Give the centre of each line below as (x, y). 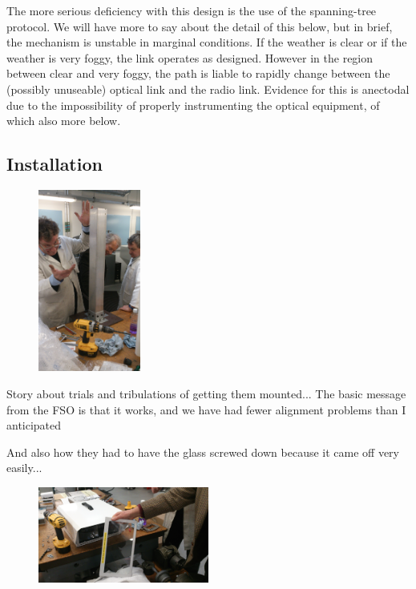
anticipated (34, 425)
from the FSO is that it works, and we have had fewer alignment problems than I (206, 409)
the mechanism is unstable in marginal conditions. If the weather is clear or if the (207, 42)
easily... (24, 468)
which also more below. (64, 121)
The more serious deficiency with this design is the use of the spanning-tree (192, 10)
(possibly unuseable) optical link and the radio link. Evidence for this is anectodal (208, 89)
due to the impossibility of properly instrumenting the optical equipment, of (193, 105)
